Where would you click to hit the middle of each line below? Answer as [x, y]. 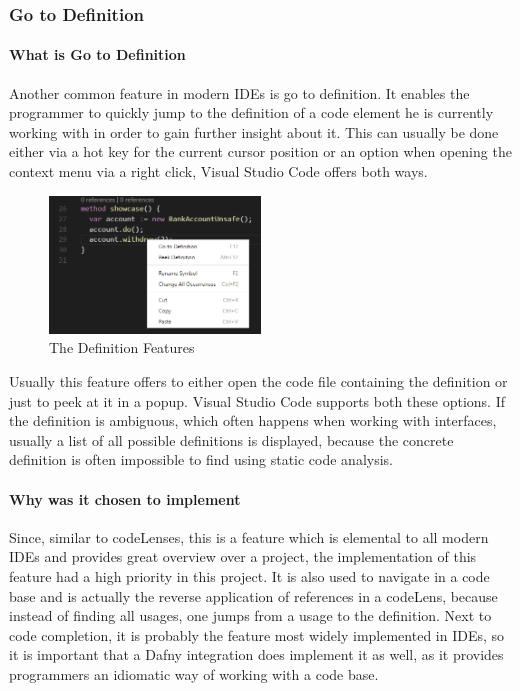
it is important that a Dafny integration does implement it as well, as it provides [256, 654]
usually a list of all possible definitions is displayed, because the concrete [231, 439]
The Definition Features [122, 347]
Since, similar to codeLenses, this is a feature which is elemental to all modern [249, 536]
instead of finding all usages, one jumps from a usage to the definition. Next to [250, 615]
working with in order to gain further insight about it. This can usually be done [254, 131]
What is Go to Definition [97, 54]
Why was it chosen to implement [125, 498]
